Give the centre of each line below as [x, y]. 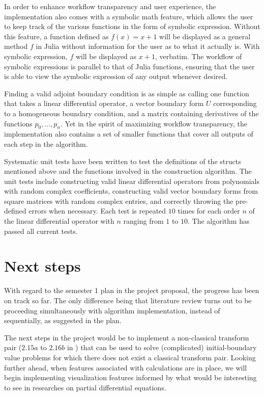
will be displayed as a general [205, 36]
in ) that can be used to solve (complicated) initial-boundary [162, 347]
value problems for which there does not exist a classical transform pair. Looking [130, 357]
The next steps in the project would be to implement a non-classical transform [127, 337]
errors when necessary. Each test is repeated [97, 211]
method [16, 46]
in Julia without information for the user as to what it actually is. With [148, 46]
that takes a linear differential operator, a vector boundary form [104, 103]
